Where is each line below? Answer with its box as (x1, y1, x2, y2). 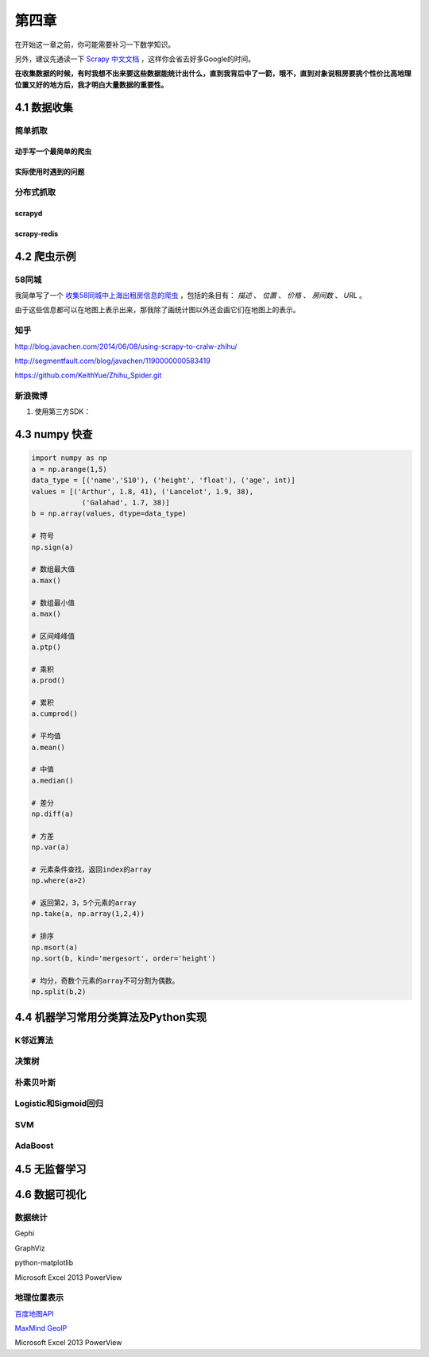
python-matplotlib (14, 1258, 74, 1267)
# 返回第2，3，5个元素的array (31, 899, 137, 907)
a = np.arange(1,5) (31, 465, 107, 474)
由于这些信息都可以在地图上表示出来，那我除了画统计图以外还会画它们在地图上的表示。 (14, 305, 300, 315)
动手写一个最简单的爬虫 (14, 147, 91, 157)
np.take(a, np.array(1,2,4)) (31, 910, 145, 918)
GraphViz (14, 1243, 45, 1253)
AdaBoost (14, 1140, 54, 1151)
